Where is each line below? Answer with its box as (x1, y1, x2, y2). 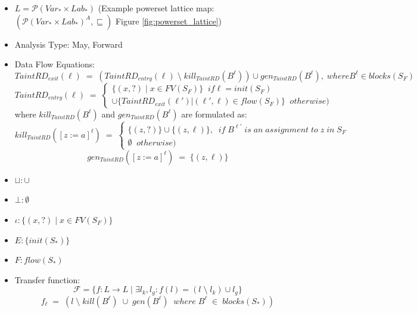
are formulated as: (181, 107, 247, 120)
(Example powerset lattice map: (98, 2, 214, 14)
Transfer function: (14, 273, 80, 286)
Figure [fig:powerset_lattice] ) (115, 14, 222, 27)
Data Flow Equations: (14, 58, 95, 70)
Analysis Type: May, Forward (14, 38, 123, 50)
